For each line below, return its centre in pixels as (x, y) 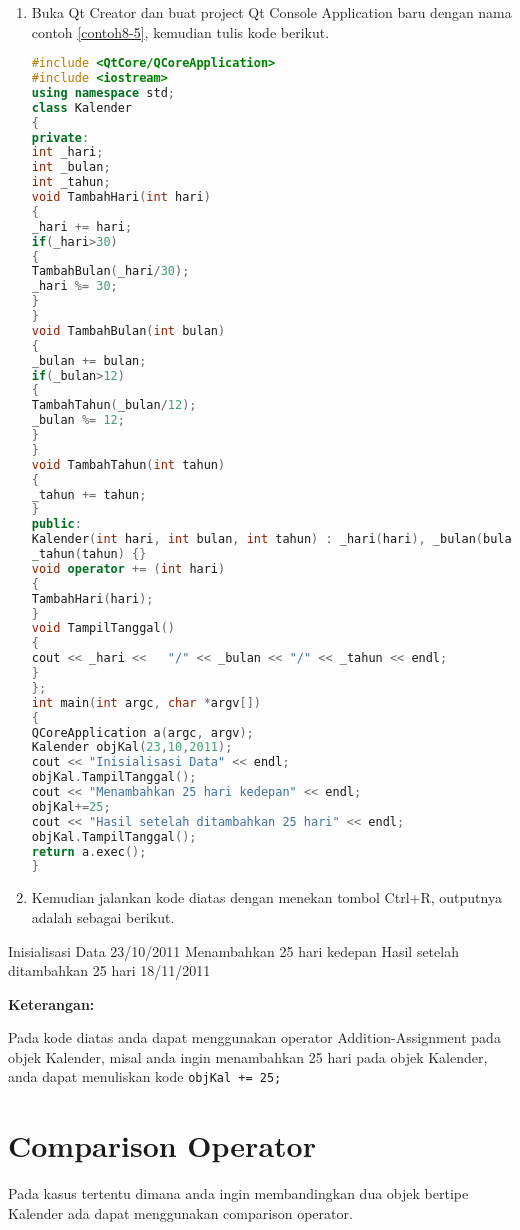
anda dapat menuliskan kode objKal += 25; (145, 1076)
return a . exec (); (89, 851)
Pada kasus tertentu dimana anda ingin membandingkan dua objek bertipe (238, 1193)
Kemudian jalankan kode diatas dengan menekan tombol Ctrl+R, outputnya (266, 897)
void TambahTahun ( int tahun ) (128, 464)
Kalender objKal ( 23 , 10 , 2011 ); (132, 747)
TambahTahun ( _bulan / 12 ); (114, 405)
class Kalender (82, 107)
